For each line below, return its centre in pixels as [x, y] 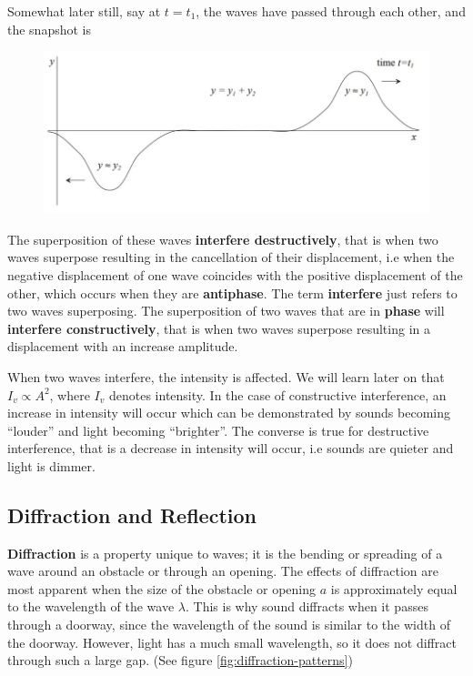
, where [70, 394]
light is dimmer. [51, 465]
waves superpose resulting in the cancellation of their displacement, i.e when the [231, 257]
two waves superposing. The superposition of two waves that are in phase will [226, 311]
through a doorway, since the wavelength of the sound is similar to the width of [229, 625]
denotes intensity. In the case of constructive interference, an [277, 394]
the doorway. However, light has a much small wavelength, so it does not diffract [232, 642]
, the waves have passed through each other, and [331, 11]
